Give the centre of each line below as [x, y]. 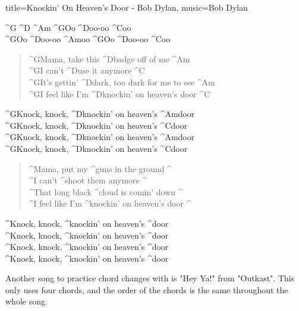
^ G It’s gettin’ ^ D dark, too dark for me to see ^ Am [122, 82]
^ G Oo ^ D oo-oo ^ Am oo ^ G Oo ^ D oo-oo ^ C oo [88, 39]
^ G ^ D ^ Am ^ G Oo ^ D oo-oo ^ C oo [68, 27]
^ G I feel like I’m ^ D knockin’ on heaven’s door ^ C [119, 93]
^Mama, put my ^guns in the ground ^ [100, 168]
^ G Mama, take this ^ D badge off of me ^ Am [109, 58]
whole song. [26, 301]
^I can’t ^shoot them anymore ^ [88, 180]
